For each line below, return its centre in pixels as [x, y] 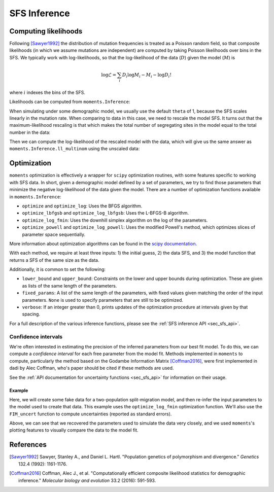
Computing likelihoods [46, 31]
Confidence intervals [36, 336]
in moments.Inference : [35, 197]
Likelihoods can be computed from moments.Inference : [70, 102]
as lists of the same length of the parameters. [70, 286]
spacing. [31, 314]
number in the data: [30, 132]
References [28, 445]
